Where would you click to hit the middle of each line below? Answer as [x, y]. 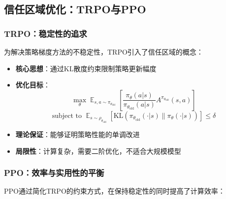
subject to [67, 116]
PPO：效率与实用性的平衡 [54, 173]
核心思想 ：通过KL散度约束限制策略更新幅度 [86, 68]
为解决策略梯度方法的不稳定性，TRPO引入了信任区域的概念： [104, 52]
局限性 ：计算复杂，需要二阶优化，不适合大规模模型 [98, 151]
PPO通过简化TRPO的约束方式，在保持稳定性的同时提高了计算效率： [114, 191]
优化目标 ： [33, 85]
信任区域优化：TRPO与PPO [75, 9]
